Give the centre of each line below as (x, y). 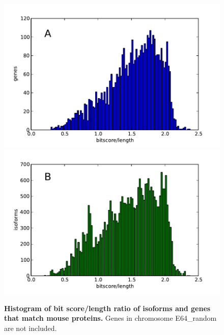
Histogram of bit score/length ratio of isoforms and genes (107, 308)
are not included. (31, 328)
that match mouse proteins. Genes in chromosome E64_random (110, 318)
